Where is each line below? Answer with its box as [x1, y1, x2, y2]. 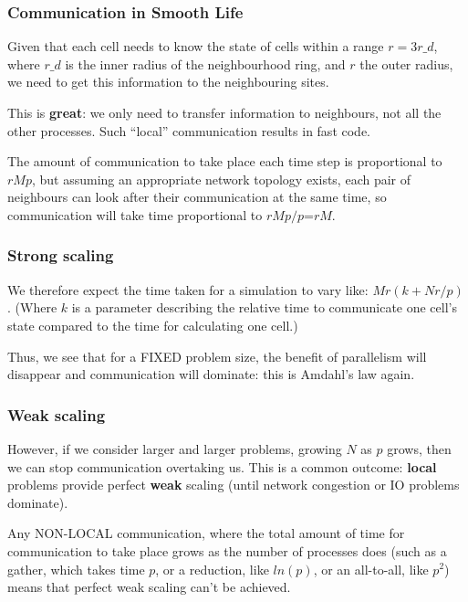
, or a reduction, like [155, 559, 269, 578]
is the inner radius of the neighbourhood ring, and [65, 54, 346, 73]
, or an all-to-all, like [313, 559, 429, 578]
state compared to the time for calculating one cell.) [7, 315, 298, 334]
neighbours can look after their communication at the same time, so [7, 187, 387, 206]
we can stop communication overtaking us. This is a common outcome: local [7, 457, 437, 476]
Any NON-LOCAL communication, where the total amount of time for [7, 523, 405, 543]
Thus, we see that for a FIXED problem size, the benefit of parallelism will [7, 346, 427, 365]
